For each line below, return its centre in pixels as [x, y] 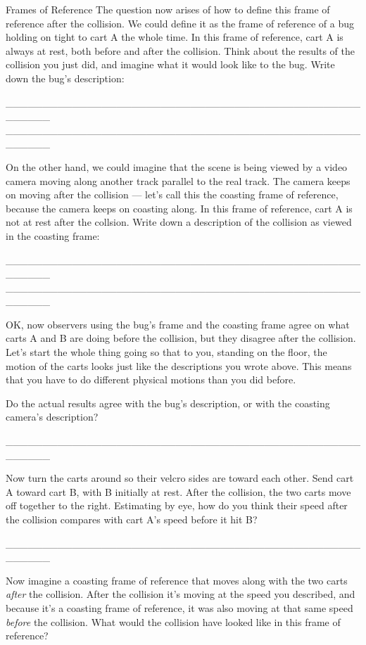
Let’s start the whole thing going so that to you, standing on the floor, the [166, 352]
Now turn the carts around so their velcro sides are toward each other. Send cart [180, 478]
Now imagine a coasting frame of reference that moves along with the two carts [177, 580]
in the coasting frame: [53, 235]
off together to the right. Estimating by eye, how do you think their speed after [177, 505]
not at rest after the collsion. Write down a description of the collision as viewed [179, 222]
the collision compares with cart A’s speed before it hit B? [132, 519]
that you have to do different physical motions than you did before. [151, 379]
